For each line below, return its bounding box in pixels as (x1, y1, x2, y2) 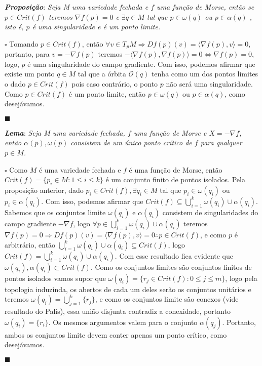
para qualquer (200, 137, 242, 148)
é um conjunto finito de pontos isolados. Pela (105, 174, 245, 185)
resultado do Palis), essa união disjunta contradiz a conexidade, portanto (5, 305, 231, 316)
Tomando (9, 38, 39, 49)
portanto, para (5, 49, 50, 59)
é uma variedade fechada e (39, 164, 121, 175)
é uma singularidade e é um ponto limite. (32, 21, 161, 32)
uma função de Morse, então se (157, 2, 254, 12)
